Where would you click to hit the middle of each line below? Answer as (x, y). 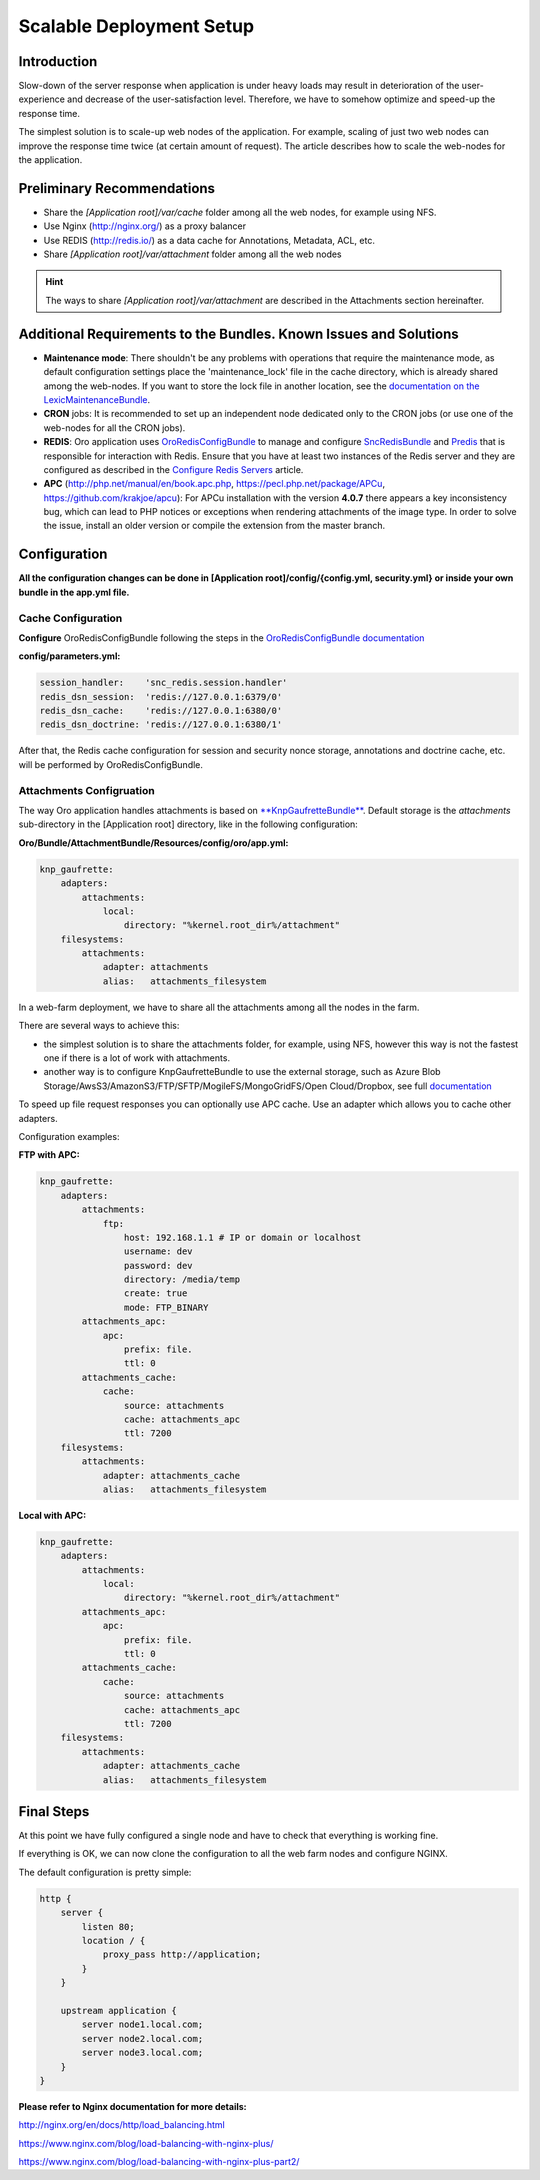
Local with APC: (52, 1515)
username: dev (158, 1251)
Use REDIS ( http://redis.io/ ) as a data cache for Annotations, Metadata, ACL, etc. (209, 240)
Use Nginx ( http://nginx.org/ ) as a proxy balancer (145, 226)
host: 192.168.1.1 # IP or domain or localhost (242, 1237)
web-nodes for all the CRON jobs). (114, 427)
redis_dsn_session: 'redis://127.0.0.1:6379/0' (161, 696)
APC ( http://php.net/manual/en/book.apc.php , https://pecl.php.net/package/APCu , (214, 484)
